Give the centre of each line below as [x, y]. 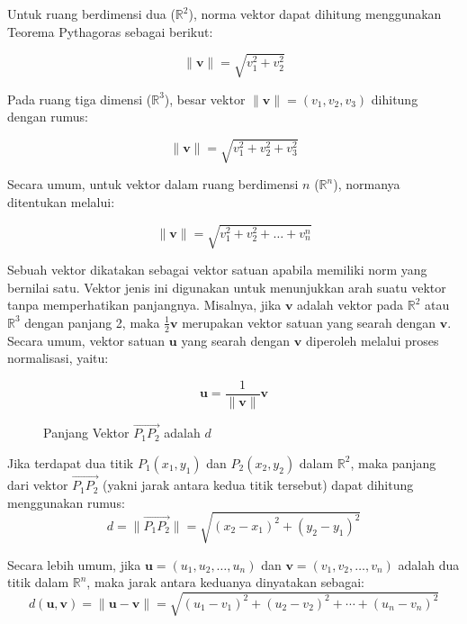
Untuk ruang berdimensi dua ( [91, 14]
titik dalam [38, 582]
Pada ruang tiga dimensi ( [80, 99]
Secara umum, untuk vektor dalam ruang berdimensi [153, 184]
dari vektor [38, 485]
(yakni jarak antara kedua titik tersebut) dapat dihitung [258, 485]
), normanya [367, 184]
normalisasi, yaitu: [58, 358]
